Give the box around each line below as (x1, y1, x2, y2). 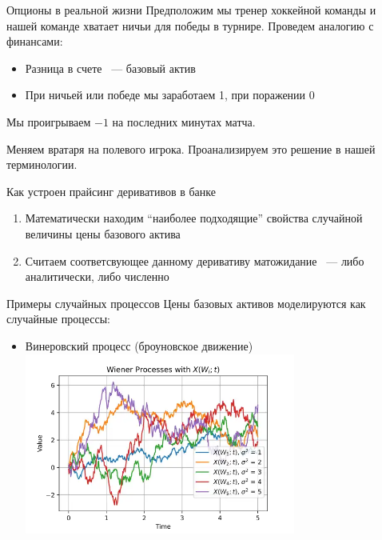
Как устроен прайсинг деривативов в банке (6, 182, 216, 199)
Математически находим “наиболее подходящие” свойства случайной (25, 210, 363, 226)
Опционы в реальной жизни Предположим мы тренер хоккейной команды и (6, 2, 376, 18)
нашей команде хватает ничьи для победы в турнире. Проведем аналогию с (6, 17, 374, 34)
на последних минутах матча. (112, 113, 256, 130)
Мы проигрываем (6, 113, 91, 130)
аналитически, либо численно (25, 268, 169, 285)
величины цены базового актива (25, 225, 181, 242)
